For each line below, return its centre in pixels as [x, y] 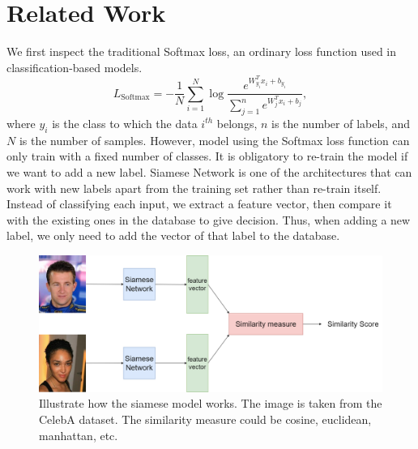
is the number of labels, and [341, 123]
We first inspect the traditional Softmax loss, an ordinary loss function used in [202, 51]
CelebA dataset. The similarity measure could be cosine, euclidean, [205, 419]
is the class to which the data [125, 123]
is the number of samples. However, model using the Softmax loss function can [214, 140]
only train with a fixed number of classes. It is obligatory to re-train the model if [207, 156]
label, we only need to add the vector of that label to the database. [173, 235]
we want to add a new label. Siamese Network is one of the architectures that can [209, 171]
